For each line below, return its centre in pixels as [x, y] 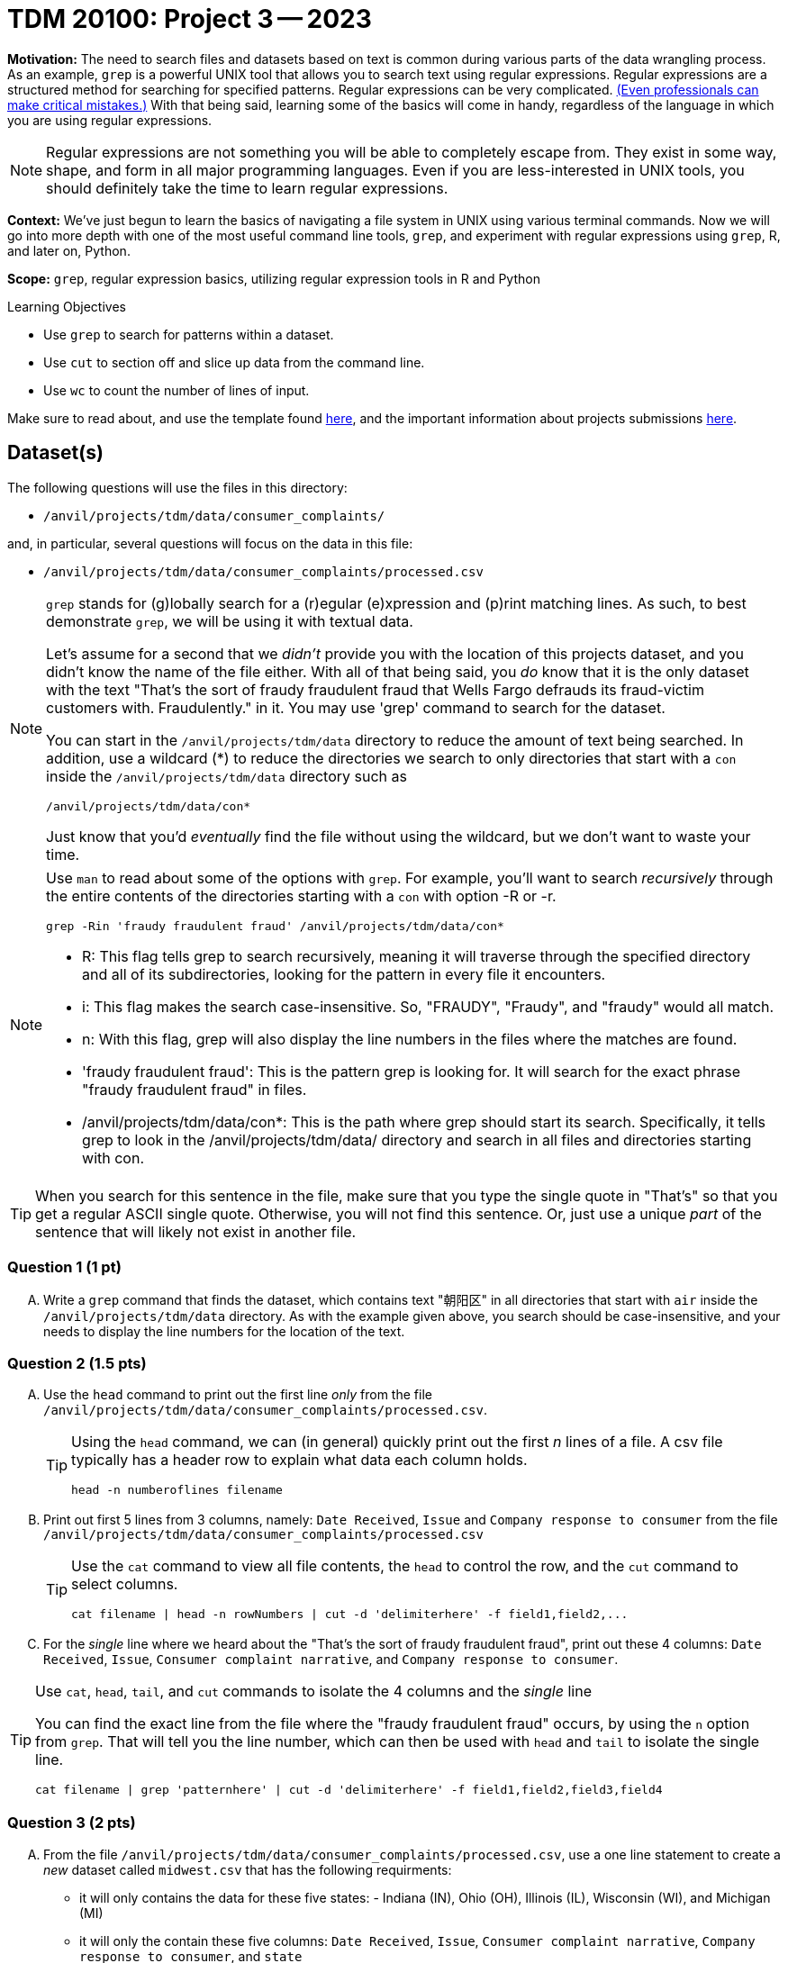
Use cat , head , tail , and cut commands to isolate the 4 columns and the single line [313, 1692]
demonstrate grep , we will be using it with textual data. [230, 621]
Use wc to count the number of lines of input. [177, 390]
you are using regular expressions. [110, 120]
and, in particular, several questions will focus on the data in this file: [210, 543]
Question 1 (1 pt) [64, 1266]
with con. [113, 1158]
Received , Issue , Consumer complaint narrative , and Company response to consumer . [331, 1660]
